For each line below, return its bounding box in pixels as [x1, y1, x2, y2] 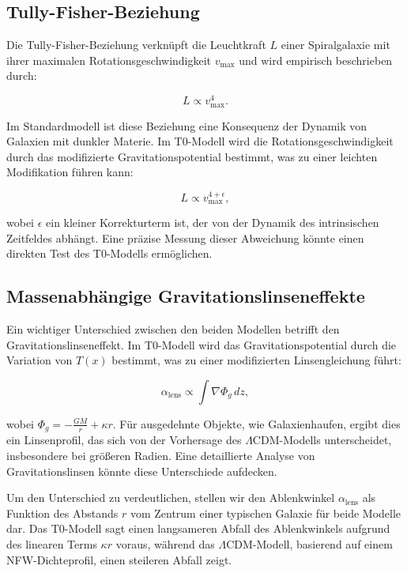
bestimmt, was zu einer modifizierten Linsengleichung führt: [111, 352, 401, 368]
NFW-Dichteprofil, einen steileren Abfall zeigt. [6, 551, 232, 567]
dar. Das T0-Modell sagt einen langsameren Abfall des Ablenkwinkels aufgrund [6, 520, 390, 537]
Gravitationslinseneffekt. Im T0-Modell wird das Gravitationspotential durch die [6, 336, 397, 352]
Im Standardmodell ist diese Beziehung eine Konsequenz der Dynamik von [6, 117, 367, 134]
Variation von [6, 352, 73, 368]
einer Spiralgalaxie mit [281, 36, 390, 53]
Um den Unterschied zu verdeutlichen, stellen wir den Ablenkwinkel [6, 489, 335, 506]
